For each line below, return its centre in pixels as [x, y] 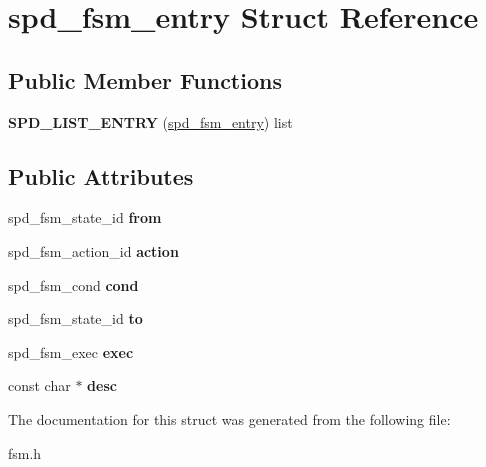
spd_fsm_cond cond [73, 284]
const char [39, 385]
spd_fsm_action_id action [93, 250]
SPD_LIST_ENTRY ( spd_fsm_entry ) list [150, 121]
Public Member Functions [145, 79]
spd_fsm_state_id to [75, 318]
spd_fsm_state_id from [85, 217]
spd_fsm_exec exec [71, 351]
